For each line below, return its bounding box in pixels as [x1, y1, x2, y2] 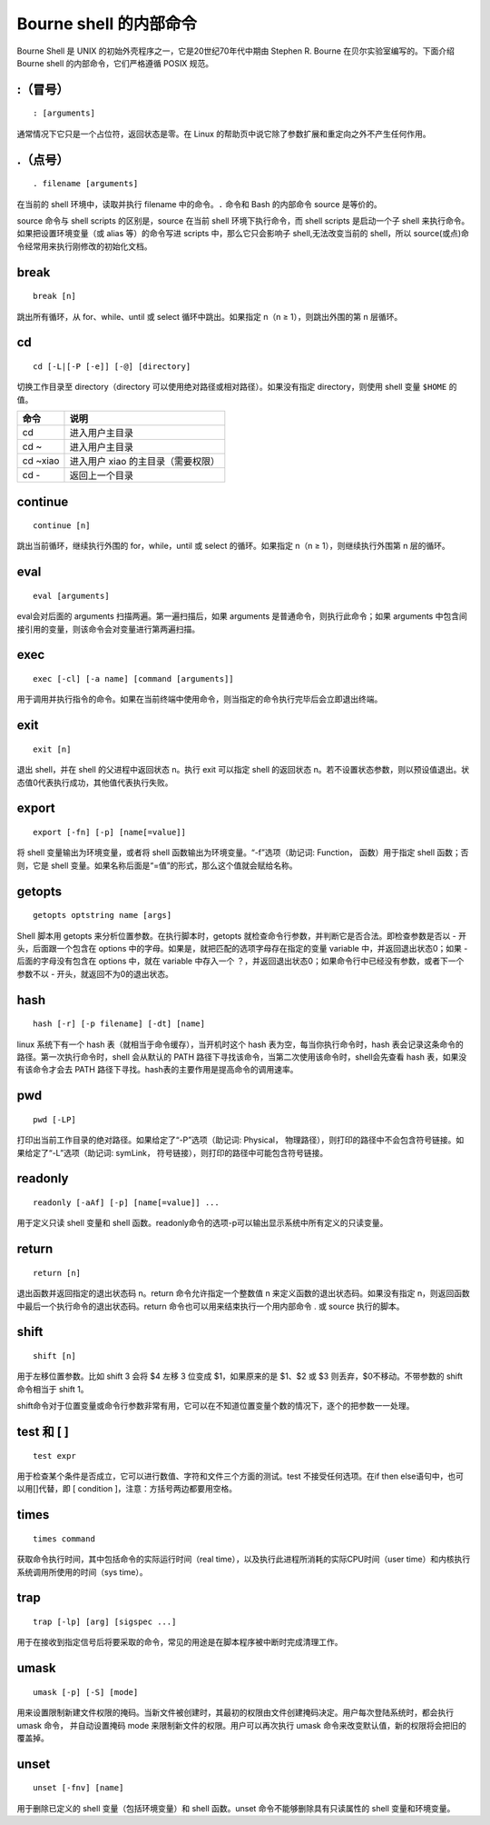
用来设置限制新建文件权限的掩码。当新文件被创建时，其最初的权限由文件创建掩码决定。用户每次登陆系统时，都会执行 [16, 1707, 454, 1718]
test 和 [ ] [16, 1423, 70, 1440]
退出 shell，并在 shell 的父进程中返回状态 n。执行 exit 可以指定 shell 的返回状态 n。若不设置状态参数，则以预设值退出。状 [16, 764, 470, 775]
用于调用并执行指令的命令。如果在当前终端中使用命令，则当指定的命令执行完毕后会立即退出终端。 [16, 693, 383, 704]
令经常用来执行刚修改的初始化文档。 [16, 241, 152, 252]
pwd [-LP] [33, 1114, 76, 1124]
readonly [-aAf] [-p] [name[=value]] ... [33, 1197, 220, 1208]
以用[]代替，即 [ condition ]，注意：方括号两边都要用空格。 [16, 1483, 238, 1494]
